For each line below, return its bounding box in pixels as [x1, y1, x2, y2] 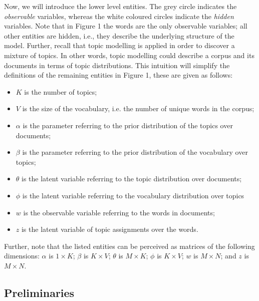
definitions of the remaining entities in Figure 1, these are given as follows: [4, 70, 233, 80]
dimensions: [4, 250, 40, 261]
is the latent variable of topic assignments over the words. [21, 224, 198, 234]
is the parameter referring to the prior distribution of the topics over [23, 120, 233, 130]
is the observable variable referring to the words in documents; [23, 207, 215, 217]
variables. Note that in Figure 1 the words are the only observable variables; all [4, 21, 247, 31]
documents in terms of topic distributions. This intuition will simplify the [4, 60, 230, 70]
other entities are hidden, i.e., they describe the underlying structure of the [4, 30, 234, 41]
